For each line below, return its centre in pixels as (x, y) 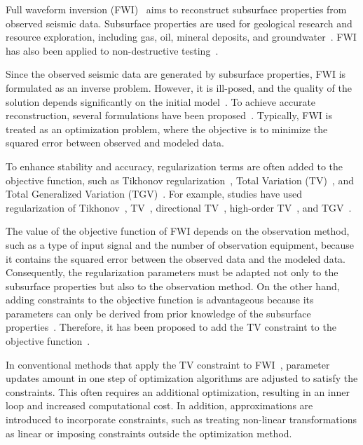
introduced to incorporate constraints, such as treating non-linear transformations (181, 419)
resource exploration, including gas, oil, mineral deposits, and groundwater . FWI (181, 37)
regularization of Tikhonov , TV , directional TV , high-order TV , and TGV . (179, 207)
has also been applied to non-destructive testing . (112, 50)
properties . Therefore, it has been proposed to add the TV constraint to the (171, 327)
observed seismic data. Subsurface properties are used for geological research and (179, 23)
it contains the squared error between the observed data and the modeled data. (176, 258)
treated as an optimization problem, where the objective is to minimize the (167, 129)
